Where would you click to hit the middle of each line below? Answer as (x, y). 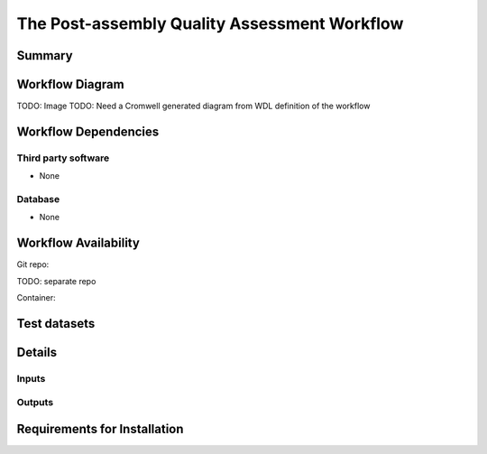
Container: (36, 298)
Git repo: (33, 264)
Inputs (31, 378)
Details (37, 352)
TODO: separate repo (56, 281)
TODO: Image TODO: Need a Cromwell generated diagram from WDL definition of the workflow (193, 106)
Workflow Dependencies (88, 131)
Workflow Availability (78, 243)
